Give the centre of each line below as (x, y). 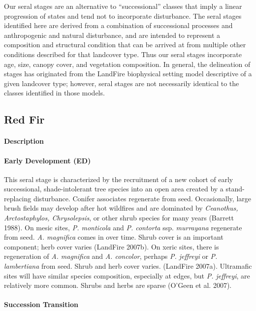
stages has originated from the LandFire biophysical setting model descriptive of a (128, 74)
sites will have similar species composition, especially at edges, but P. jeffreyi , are (127, 275)
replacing (18, 198)
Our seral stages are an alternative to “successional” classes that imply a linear (123, 6)
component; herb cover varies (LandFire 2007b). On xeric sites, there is (112, 246)
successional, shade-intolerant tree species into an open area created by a (114, 189)
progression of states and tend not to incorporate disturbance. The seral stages (123, 16)
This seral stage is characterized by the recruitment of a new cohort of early (119, 179)
